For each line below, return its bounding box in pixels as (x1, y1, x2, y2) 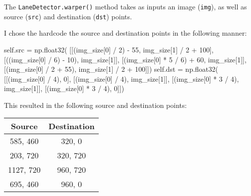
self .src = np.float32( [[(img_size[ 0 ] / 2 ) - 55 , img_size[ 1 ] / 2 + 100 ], (4, 44, 214, 54)
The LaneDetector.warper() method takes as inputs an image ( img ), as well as (4, 1, 247, 11)
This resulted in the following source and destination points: (4, 99, 187, 110)
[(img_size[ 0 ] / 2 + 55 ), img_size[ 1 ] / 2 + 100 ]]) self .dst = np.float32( (4, 64, 218, 74)
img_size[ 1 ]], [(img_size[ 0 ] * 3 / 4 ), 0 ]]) (4, 83, 125, 94)
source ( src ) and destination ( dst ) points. (4, 11, 132, 21)
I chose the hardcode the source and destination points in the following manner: (4, 28, 247, 38)
